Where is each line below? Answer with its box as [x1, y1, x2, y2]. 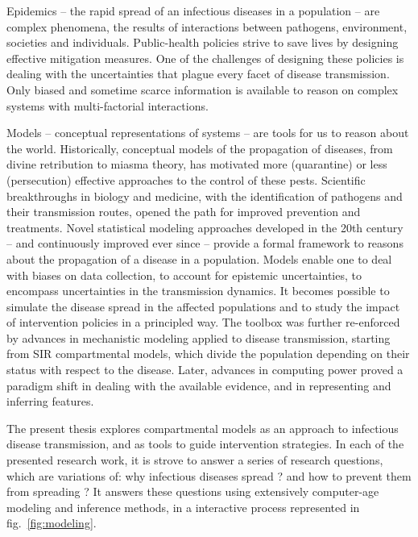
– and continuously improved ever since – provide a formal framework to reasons [6, 235, 404, 252]
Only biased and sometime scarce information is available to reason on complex [6, 81, 399, 98]
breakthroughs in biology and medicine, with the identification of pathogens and [6, 187, 403, 204]
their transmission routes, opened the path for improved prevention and [6, 203, 361, 220]
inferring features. [6, 393, 94, 410]
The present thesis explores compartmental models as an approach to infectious [6, 419, 399, 436]
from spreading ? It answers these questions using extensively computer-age [6, 483, 379, 500]
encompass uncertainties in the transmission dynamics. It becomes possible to [6, 282, 390, 299]
